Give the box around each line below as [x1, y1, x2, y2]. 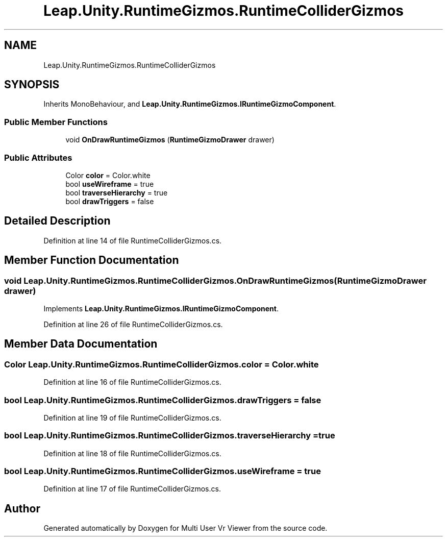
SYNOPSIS [4, 78, 60, 91]
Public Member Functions [4, 116, 108, 127]
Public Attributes [4, 152, 72, 163]
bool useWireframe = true [65, 179, 154, 188]
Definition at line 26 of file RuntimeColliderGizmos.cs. [43, 320, 223, 329]
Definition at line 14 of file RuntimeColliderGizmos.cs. [43, 236, 222, 245]
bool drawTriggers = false [65, 196, 154, 206]
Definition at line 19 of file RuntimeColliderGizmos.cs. [43, 413, 221, 422]
